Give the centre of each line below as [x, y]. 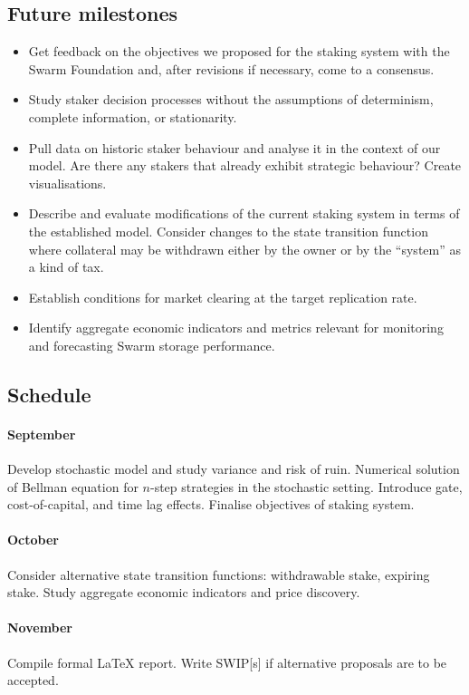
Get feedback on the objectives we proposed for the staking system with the [239, 51]
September [42, 434]
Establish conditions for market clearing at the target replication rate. [223, 297]
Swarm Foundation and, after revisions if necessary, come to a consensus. [231, 68]
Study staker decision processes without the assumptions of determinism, [231, 99]
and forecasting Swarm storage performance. [152, 345]
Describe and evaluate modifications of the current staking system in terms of [244, 213]
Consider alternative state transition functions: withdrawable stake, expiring [219, 574]
